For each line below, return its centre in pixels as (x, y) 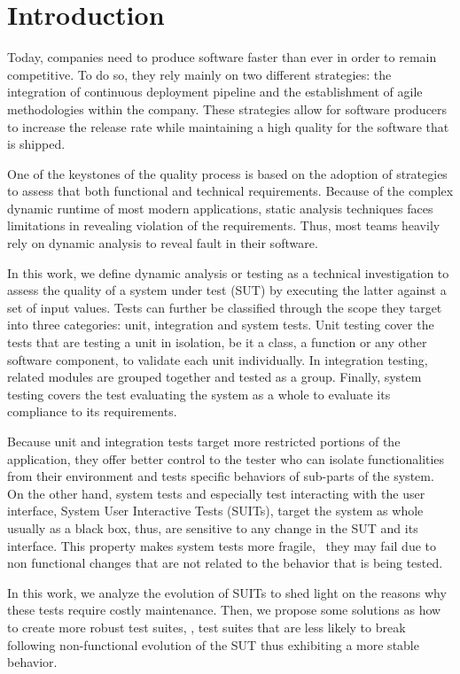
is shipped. (36, 144)
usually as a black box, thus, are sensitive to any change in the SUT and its (213, 527)
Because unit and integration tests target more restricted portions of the (204, 441)
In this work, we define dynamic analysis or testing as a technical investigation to (228, 272)
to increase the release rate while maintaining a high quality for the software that (228, 126)
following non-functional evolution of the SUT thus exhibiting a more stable (213, 644)
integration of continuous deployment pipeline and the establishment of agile (215, 92)
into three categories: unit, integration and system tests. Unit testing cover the (221, 325)
